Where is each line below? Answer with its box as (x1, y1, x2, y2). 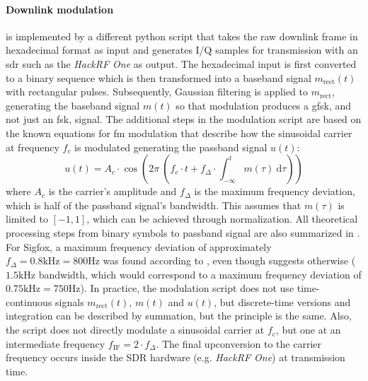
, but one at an (275, 322, 341, 337)
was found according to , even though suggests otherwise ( (103, 253, 356, 268)
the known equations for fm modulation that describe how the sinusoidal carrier (6, 125, 352, 140)
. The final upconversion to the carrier (156, 336, 321, 351)
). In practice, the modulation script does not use (80, 281, 294, 295)
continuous (6, 294, 52, 309)
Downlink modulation (6, 1, 114, 16)
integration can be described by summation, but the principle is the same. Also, (6, 308, 352, 323)
